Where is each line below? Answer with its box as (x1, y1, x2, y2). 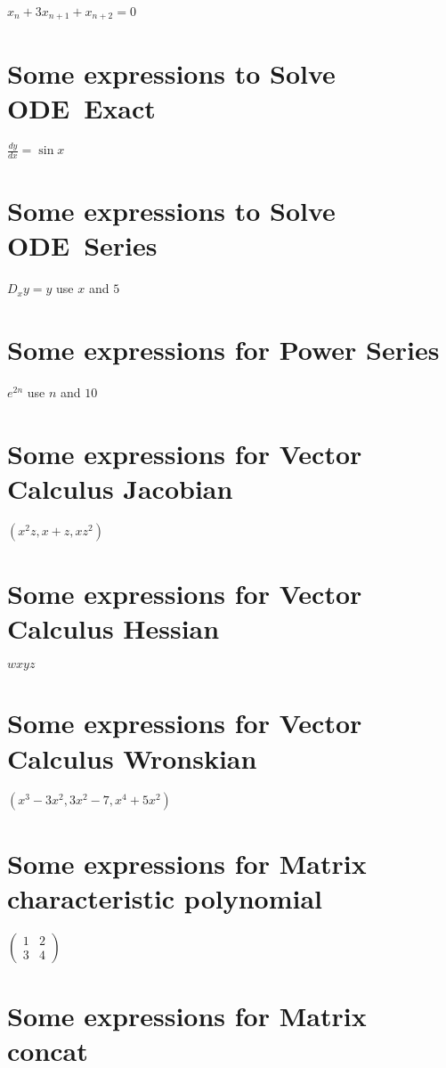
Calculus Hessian (7, 610, 220, 647)
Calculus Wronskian (7, 739, 257, 776)
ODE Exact (7, 89, 156, 126)
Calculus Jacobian (7, 469, 233, 506)
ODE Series (7, 227, 158, 264)
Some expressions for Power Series (7, 331, 440, 367)
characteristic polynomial (7, 879, 323, 916)
